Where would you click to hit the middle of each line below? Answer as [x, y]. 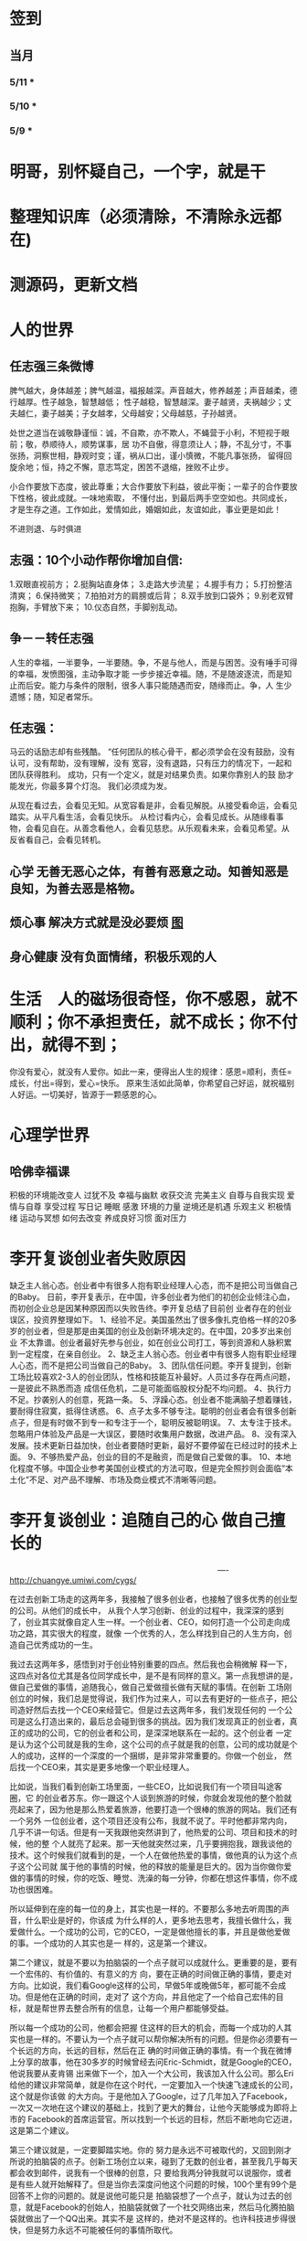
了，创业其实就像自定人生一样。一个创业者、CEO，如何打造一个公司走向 [146, 1622]
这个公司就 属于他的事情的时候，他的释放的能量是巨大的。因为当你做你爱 [154, 1867]
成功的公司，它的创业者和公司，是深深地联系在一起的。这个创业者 [149, 1733]
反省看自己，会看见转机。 [58, 840]
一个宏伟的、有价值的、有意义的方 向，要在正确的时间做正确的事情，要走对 [151, 1974]
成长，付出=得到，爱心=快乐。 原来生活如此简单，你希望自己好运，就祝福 [148, 1083]
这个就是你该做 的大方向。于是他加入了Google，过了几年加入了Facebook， [151, 2097]
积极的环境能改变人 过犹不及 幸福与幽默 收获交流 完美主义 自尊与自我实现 [147, 1195]
